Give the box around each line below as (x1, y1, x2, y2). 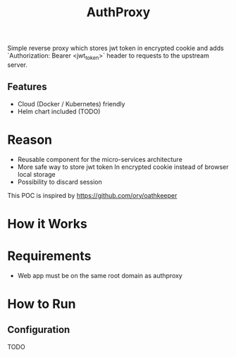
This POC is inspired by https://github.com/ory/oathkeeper (7, 191, 178, 199)
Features (7, 81, 47, 93)
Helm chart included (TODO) (17, 107, 101, 115)
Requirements (7, 248, 92, 264)
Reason (7, 132, 53, 148)
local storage (17, 170, 56, 178)
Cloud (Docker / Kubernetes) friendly (17, 99, 125, 108)
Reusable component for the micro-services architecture (17, 155, 183, 163)
